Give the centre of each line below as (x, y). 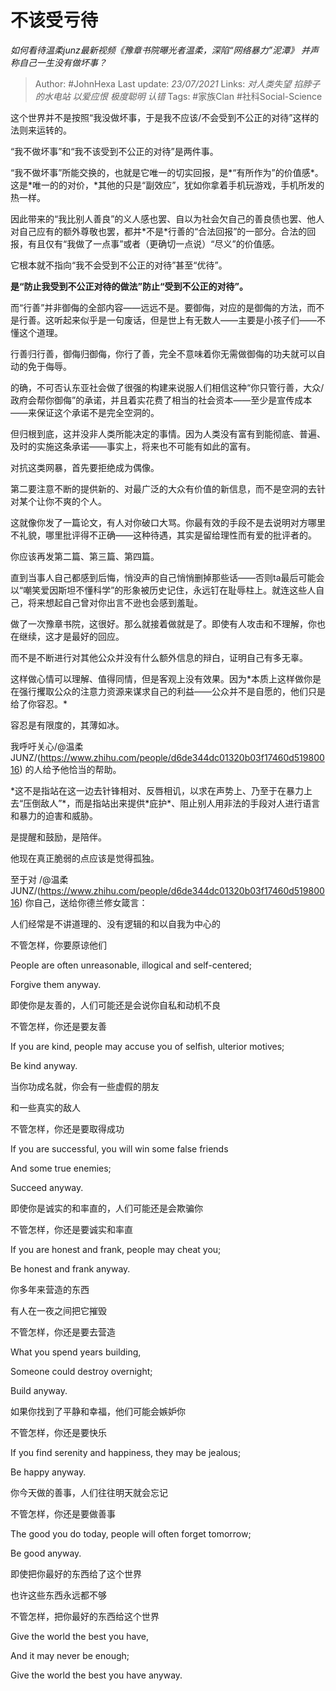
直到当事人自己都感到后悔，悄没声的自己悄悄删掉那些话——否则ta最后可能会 (167, 577)
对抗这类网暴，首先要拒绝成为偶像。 (85, 467)
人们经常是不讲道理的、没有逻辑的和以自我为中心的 (115, 923)
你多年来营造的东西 (50, 1289)
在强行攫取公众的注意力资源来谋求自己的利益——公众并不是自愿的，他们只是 (168, 691)
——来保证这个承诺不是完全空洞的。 (85, 412)
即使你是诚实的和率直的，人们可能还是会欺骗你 (106, 1208)
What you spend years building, (76, 1352)
